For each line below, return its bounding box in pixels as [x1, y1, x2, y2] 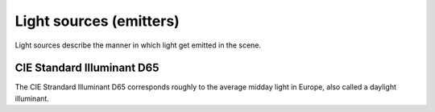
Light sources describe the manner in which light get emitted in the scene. [14, 40, 262, 50]
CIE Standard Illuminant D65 [14, 61, 159, 75]
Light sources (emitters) [14, 12, 180, 30]
